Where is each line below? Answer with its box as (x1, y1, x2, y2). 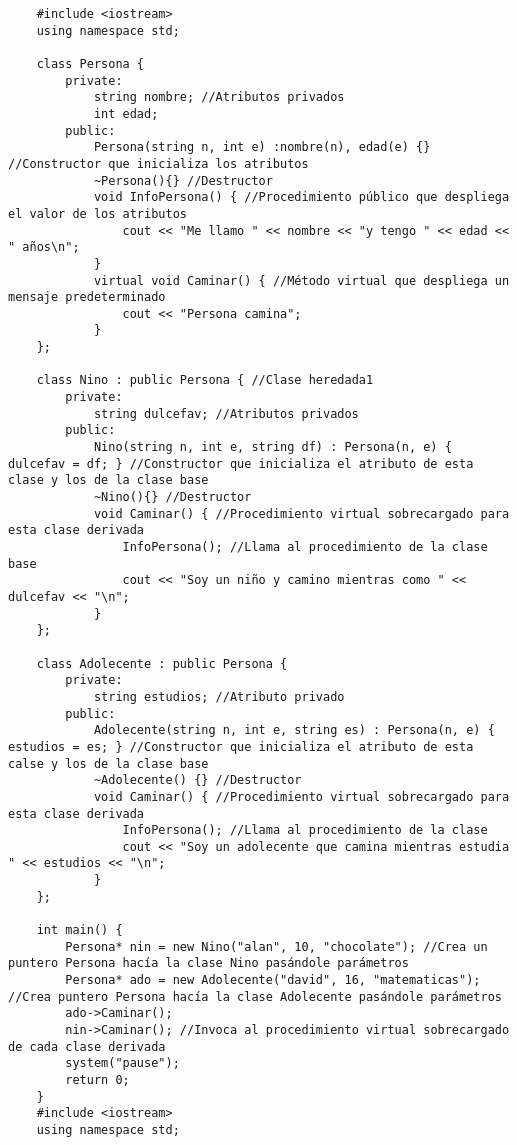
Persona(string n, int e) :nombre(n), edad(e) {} (93, 140, 431, 155)
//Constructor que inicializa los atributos (8, 156, 309, 171)
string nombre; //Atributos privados (93, 90, 345, 105)
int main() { (36, 923, 123, 938)
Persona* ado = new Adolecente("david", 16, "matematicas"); (65, 973, 481, 988)
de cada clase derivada (8, 1039, 166, 1054)
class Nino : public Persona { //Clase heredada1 (36, 373, 374, 388)
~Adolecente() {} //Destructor (93, 773, 302, 788)
